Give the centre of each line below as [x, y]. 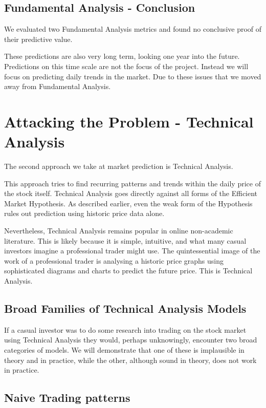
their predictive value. [38, 39]
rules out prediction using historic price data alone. [84, 213]
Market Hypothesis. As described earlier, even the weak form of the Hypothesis [128, 203]
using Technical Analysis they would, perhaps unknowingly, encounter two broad [131, 340]
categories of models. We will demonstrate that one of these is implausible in [124, 350]
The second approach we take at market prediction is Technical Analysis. [119, 166]
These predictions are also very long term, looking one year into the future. [122, 56]
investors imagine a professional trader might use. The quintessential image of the [132, 251]
